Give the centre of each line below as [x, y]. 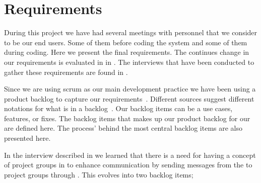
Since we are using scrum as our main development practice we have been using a [130, 89]
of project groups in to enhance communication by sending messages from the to [128, 165]
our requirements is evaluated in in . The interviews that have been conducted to [129, 62]
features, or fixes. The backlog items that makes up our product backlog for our [127, 118]
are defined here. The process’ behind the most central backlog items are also [123, 128]
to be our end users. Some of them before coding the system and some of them [126, 42]
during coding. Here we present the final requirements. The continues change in [127, 52]
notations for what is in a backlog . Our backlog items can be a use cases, [118, 108]
